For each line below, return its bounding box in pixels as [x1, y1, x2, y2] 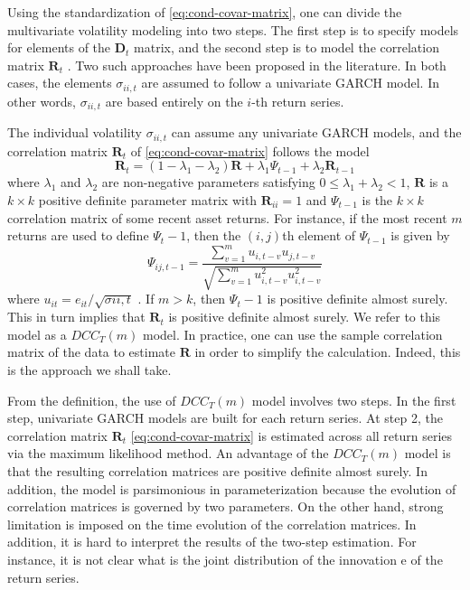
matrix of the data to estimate [7, 342, 175, 361]
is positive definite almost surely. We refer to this [168, 307, 441, 326]
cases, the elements [7, 73, 112, 92]
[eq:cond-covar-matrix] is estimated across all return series [130, 426, 453, 445]
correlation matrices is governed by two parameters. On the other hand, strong [7, 497, 444, 516]
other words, [7, 91, 76, 110]
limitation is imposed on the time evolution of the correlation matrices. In [7, 514, 417, 533]
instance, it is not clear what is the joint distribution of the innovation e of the [7, 549, 443, 568]
